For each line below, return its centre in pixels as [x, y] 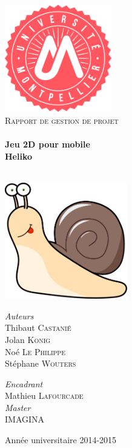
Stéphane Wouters [41, 363]
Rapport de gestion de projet [62, 120]
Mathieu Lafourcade [44, 395]
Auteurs [19, 315]
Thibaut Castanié [38, 328]
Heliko [19, 156]
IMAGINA [25, 419]
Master [18, 407]
